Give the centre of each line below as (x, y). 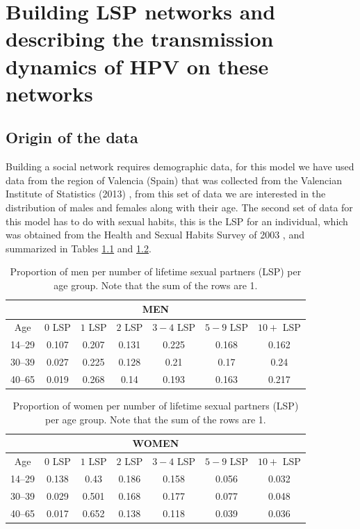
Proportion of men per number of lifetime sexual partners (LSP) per (156, 271)
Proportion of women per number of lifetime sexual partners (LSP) (156, 405)
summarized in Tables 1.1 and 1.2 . (79, 248)
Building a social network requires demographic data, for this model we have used (180, 166)
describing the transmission (140, 39)
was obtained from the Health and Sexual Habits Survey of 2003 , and (155, 235)
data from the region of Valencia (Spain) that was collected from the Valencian (174, 180)
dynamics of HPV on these (137, 66)
